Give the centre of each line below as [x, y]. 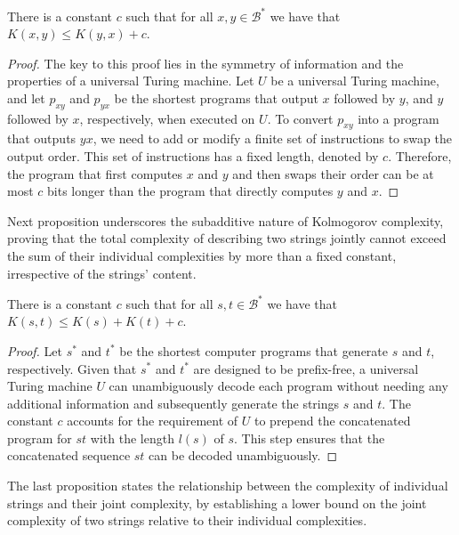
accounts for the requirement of [153, 421]
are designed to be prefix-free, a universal [306, 368]
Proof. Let [35, 350]
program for [40, 438]
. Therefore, [420, 156]
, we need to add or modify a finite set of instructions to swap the [272, 138]
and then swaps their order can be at [333, 173]
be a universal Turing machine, [355, 81]
